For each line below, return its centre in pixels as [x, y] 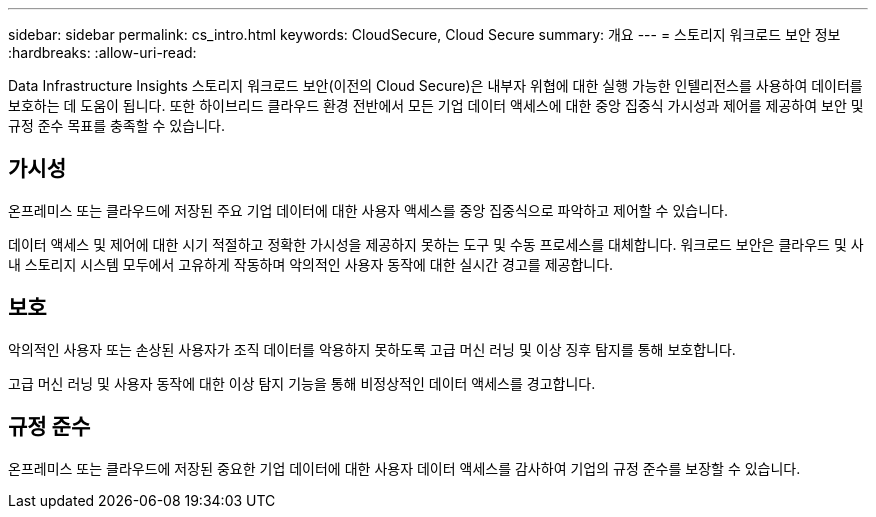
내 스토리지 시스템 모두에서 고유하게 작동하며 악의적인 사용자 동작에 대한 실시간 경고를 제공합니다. [311, 264]
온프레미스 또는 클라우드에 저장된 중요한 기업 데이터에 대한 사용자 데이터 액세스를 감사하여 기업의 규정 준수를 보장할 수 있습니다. [404, 468]
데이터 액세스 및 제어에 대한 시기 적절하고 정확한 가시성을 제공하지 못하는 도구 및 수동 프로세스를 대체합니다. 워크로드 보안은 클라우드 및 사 [436, 244]
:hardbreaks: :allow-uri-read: [102, 52]
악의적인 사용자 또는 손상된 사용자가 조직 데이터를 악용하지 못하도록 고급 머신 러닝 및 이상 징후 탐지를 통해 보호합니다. [372, 349]
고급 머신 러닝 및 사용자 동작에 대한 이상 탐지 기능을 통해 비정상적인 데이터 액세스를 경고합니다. [302, 383]
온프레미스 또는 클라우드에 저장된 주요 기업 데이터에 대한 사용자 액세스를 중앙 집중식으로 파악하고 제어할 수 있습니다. [368, 210]
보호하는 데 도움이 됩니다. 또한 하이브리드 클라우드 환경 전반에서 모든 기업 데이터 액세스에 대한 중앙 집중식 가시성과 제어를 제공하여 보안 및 [436, 105]
